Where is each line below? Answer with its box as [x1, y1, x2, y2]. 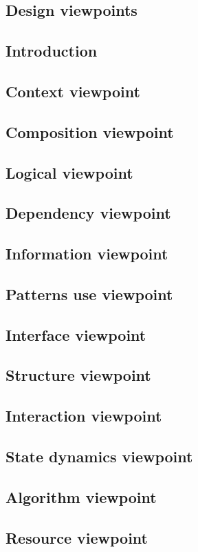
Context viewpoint [5, 80, 140, 101]
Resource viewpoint [5, 526, 148, 548]
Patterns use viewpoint [5, 283, 173, 304]
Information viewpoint [5, 243, 168, 264]
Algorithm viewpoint [5, 486, 157, 507]
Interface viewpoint [5, 324, 146, 345]
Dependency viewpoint [5, 202, 171, 224]
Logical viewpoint [5, 161, 133, 183]
